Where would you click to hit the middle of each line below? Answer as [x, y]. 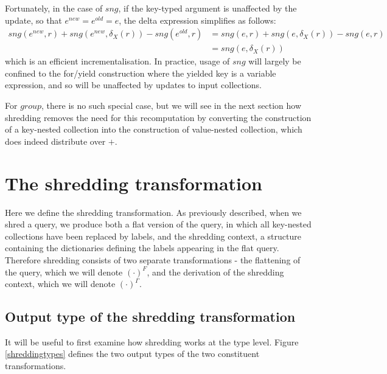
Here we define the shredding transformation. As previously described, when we [153, 212]
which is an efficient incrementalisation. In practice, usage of [117, 61]
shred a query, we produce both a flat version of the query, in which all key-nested [158, 224]
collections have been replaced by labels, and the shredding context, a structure [153, 236]
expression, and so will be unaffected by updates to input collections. [133, 85]
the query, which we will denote [64, 272]
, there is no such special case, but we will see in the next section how [172, 106]
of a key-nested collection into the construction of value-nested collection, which [154, 129]
